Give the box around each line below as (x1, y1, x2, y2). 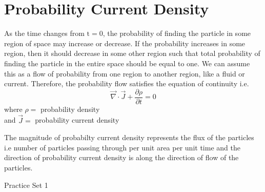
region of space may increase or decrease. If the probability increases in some (4, 37, 246, 48)
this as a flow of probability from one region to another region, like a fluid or (4, 68, 245, 79)
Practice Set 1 (4, 179, 48, 190)
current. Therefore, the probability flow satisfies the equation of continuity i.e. (4, 78, 249, 89)
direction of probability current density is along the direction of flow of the (4, 152, 239, 163)
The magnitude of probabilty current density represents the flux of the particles (4, 132, 254, 143)
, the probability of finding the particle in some (103, 28, 251, 39)
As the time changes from (4, 28, 85, 39)
